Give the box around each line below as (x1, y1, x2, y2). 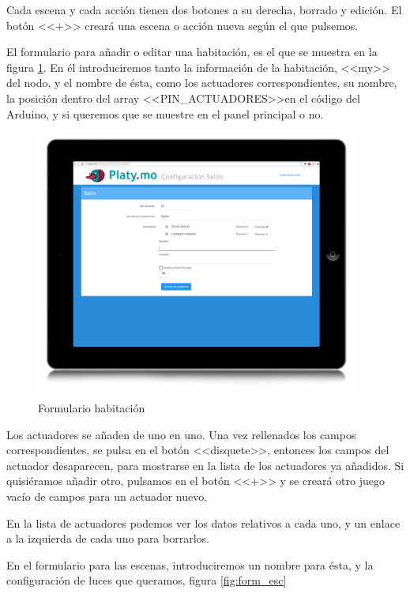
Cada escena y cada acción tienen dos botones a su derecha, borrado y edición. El (6, 2, 402, 17)
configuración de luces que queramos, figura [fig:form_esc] (6, 572, 287, 588)
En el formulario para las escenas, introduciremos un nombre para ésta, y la (6, 556, 374, 573)
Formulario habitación (38, 400, 145, 416)
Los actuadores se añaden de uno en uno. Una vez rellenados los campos (6, 426, 356, 442)
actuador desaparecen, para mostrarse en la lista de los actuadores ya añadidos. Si (6, 457, 404, 473)
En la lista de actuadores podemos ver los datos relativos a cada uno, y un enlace (6, 514, 401, 531)
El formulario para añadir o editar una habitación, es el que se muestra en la (6, 43, 378, 60)
